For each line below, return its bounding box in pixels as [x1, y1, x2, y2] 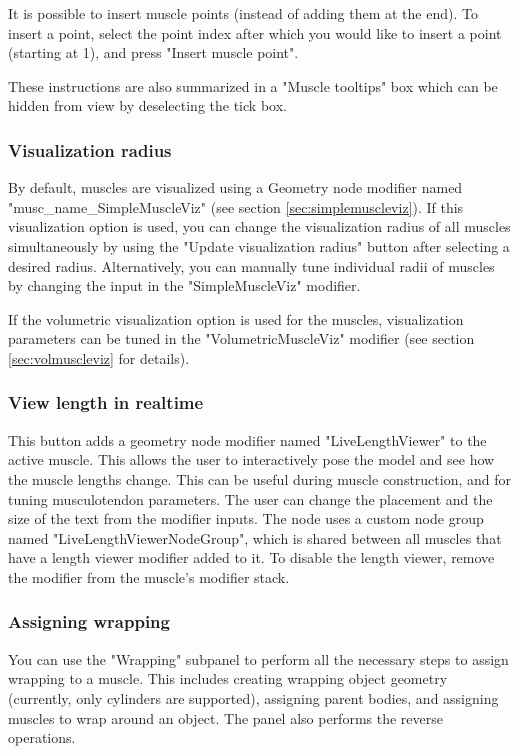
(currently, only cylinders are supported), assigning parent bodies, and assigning [8, 687, 499, 708]
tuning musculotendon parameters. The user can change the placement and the [8, 488, 493, 509]
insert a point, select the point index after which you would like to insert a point [8, 22, 502, 43]
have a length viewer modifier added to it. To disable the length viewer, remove [8, 547, 495, 568]
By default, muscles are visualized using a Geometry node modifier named [8, 177, 463, 198]
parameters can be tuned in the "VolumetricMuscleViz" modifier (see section [8, 328, 475, 349]
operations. [8, 727, 76, 748]
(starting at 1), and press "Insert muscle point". [8, 42, 299, 63]
